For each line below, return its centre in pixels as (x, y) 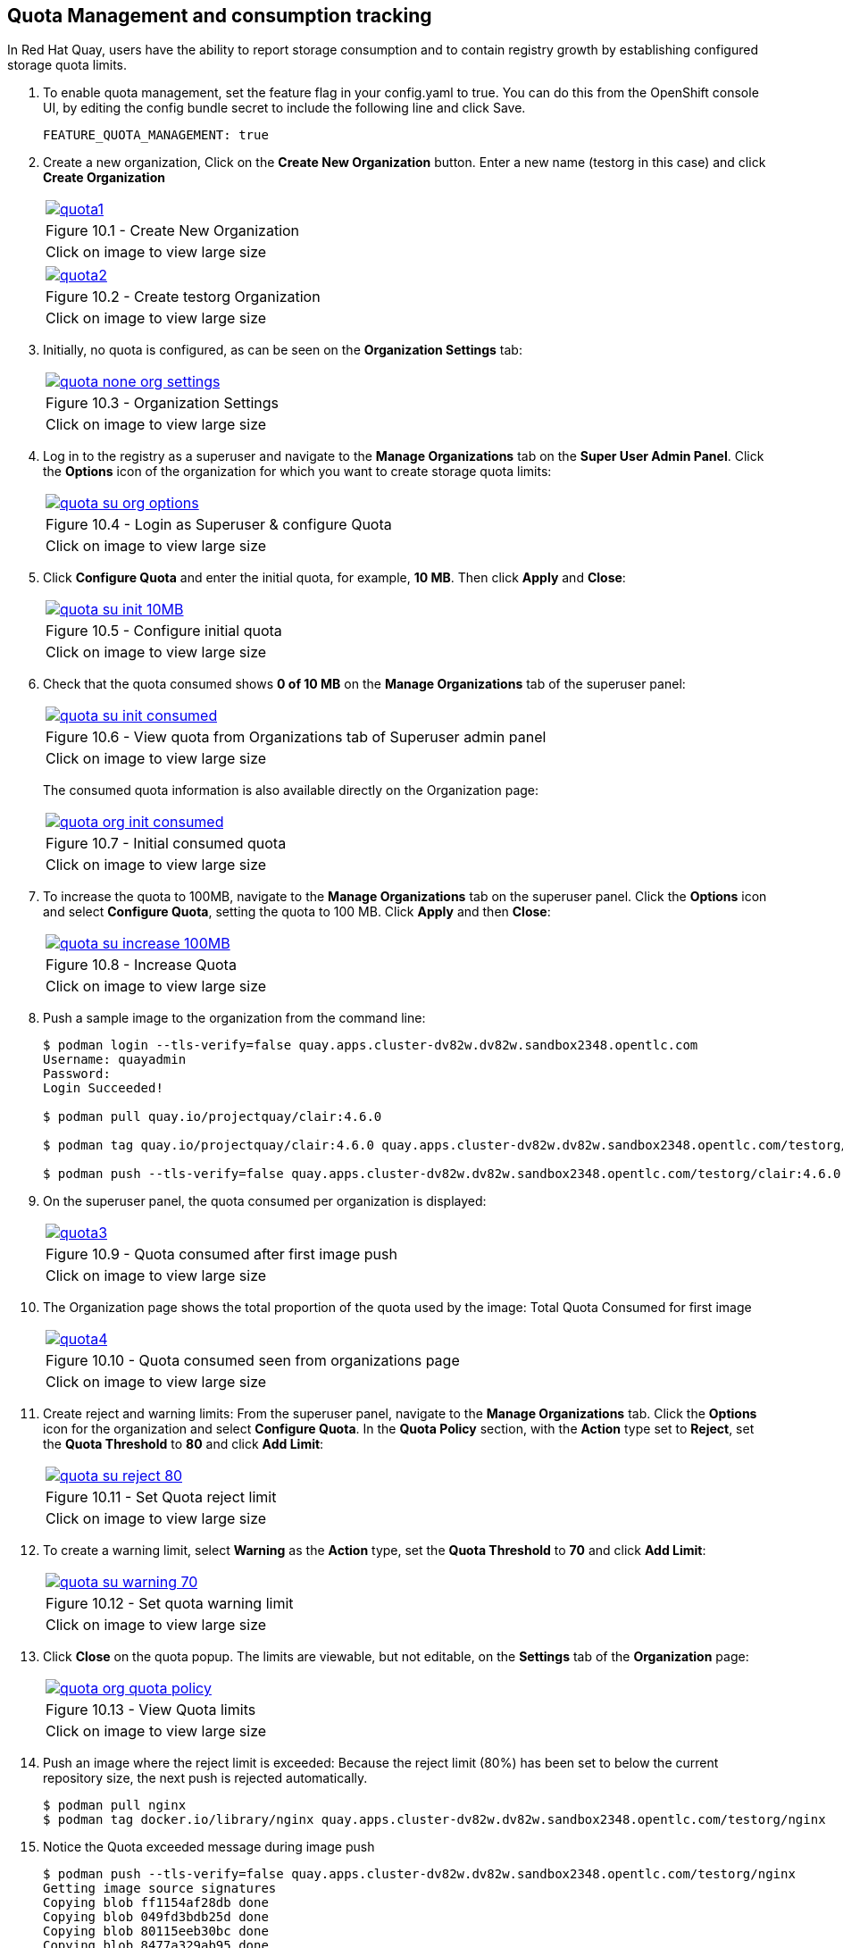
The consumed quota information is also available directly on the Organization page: (291, 790)
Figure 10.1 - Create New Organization (173, 231)
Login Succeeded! (103, 1088)
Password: (77, 1074)
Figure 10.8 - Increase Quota (141, 965)
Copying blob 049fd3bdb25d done (156, 1917)
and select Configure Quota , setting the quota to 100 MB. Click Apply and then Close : (297, 912)
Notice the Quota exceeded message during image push (209, 1847)
